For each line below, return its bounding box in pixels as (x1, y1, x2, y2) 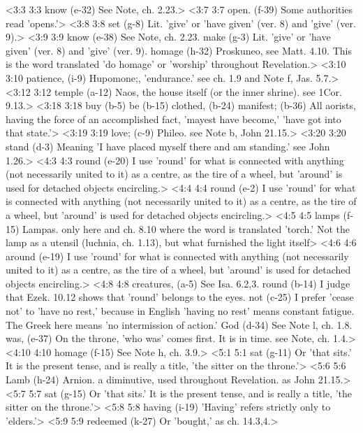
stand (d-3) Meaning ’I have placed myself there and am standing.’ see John (6, 139, 330, 153)
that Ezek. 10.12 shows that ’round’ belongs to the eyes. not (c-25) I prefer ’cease (6, 290, 354, 304)
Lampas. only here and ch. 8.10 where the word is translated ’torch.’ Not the (22, 221, 350, 236)
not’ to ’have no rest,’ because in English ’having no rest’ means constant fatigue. (6, 304, 355, 318)
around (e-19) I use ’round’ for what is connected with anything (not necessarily (6, 248, 349, 263)
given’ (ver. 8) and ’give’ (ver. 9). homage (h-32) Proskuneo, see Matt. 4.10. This (6, 43, 352, 57)
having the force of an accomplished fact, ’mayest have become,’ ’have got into (6, 111, 341, 126)
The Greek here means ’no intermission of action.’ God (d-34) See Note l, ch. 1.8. (6, 317, 353, 332)
